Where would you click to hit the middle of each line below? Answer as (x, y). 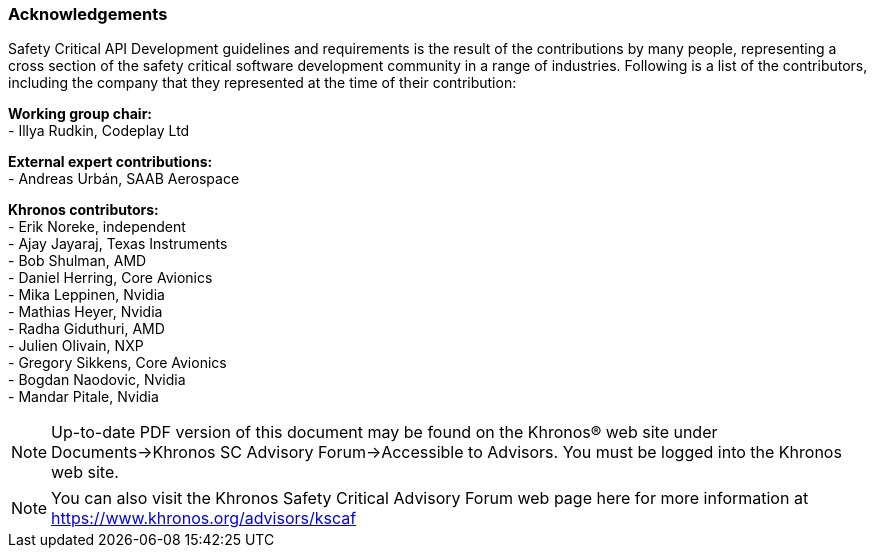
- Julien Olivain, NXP (76, 346)
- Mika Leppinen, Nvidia (86, 295)
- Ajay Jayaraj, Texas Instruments (118, 244)
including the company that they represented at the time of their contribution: (262, 83)
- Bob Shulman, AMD (77, 261)
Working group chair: (80, 114)
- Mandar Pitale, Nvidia (83, 397)
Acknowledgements (88, 14)
